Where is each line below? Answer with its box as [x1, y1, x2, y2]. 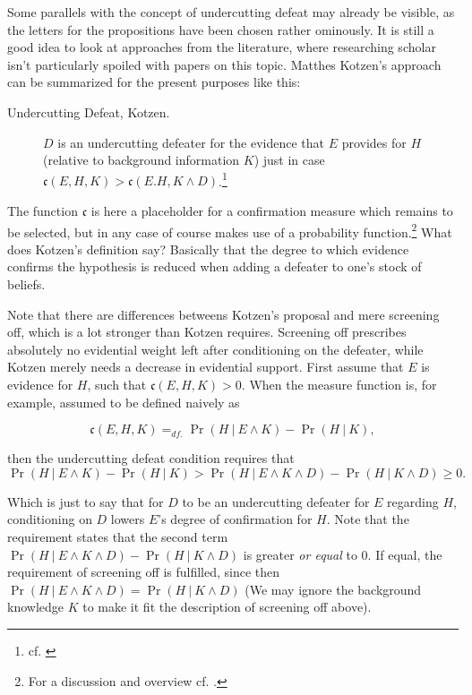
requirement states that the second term [7, 527, 228, 545]
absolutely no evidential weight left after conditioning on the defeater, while [7, 339, 424, 358]
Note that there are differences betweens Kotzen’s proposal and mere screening [7, 305, 440, 323]
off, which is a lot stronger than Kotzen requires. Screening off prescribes [7, 322, 407, 341]
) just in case [253, 150, 325, 169]
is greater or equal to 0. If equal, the [243, 545, 442, 563]
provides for [341, 133, 407, 151]
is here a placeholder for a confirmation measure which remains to [90, 202, 453, 219]
